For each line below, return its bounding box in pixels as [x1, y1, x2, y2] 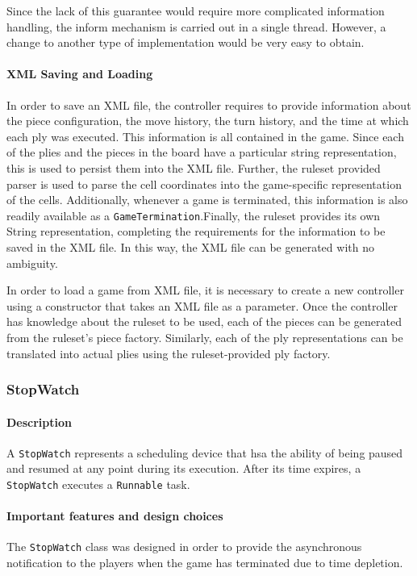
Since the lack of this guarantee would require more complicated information [6, 2, 385, 19]
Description [6, 413, 73, 430]
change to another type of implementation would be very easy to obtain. [6, 34, 365, 51]
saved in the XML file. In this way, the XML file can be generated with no [6, 238, 374, 255]
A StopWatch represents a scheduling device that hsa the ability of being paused [6, 444, 403, 461]
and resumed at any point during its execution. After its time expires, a [6, 460, 361, 477]
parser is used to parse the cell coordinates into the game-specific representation [6, 175, 402, 192]
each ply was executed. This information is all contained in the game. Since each [6, 127, 404, 144]
